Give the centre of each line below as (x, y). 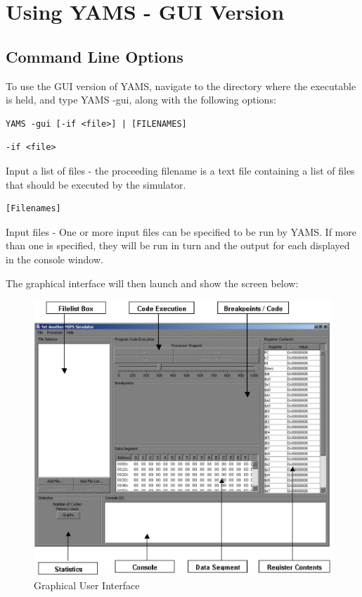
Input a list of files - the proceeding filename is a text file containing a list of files (180, 170)
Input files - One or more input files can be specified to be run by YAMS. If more (181, 231)
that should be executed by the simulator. (96, 184)
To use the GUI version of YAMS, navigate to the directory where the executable (181, 86)
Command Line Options (95, 56)
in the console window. (54, 259)
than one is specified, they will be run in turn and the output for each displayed (178, 245)
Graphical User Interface (87, 585)
